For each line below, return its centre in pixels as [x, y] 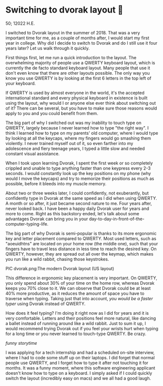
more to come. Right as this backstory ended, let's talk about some [73, 213]
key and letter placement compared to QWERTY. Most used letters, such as [81, 238]
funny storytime [21, 343]
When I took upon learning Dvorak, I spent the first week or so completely [79, 163]
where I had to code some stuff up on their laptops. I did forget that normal [80, 357]
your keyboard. [21, 83]
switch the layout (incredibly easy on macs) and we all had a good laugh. [78, 378]
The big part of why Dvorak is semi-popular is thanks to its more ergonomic [81, 233]
